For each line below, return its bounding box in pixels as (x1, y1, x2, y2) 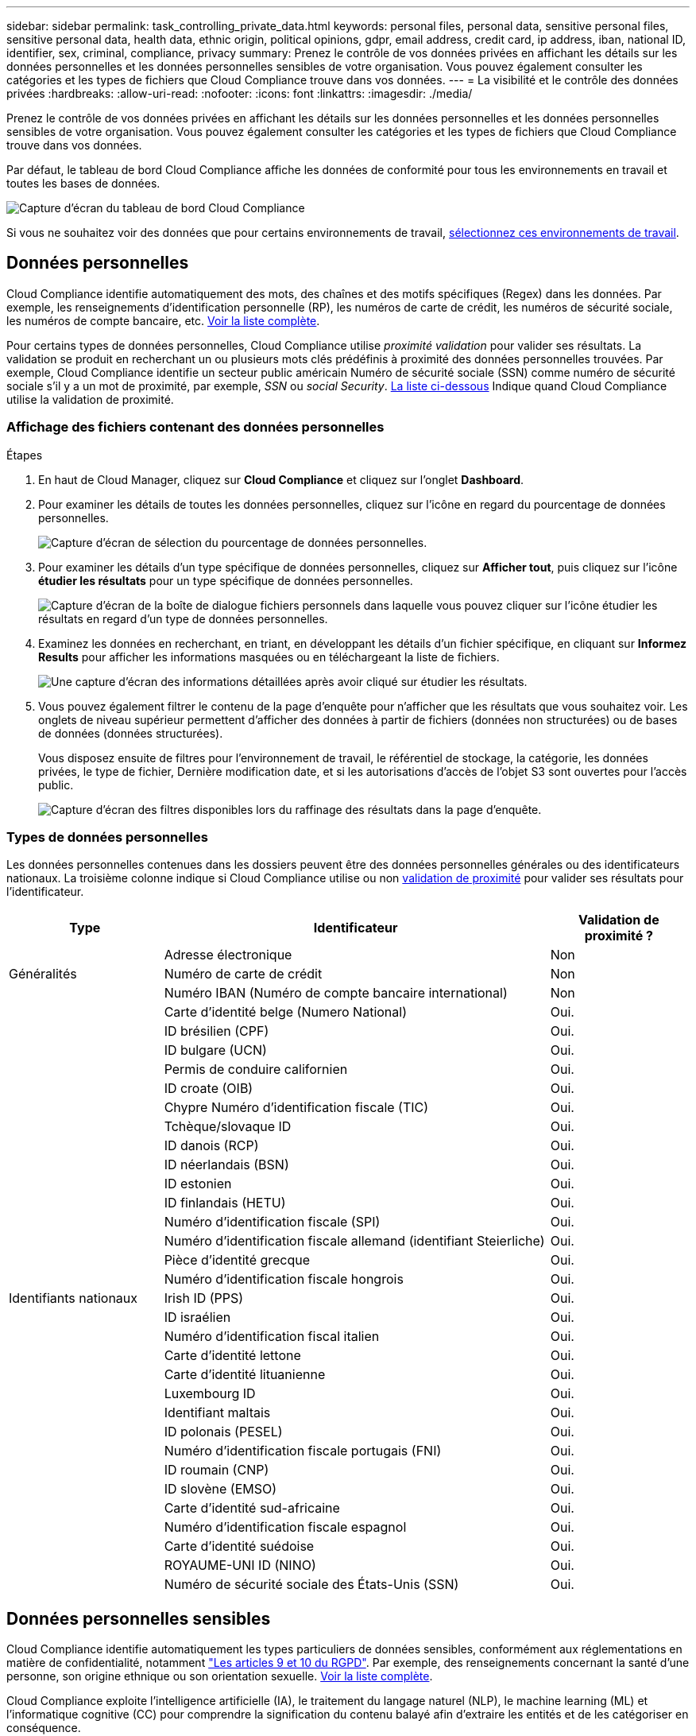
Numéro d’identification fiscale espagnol (164, 1519, 407, 1536)
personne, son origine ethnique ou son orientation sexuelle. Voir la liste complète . (6, 1669, 433, 1684)
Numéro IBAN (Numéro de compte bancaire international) (164, 985, 508, 1002)
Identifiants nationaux (9, 1290, 138, 1307)
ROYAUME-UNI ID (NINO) (164, 1557, 316, 1574)
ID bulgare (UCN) (164, 1042, 267, 1059)
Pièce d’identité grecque (164, 1252, 311, 1269)
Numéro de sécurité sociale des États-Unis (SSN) (164, 1576, 459, 1593)
